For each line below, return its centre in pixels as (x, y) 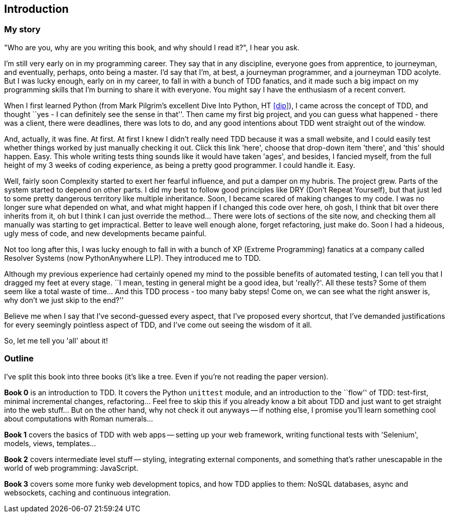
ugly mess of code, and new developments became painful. (105, 233)
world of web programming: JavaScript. (71, 468)
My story (22, 30)
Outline (19, 359)
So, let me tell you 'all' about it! (56, 340)
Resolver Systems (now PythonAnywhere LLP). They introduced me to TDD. (133, 258)
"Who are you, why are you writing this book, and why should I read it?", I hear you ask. (152, 47)
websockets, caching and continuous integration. (87, 492)
